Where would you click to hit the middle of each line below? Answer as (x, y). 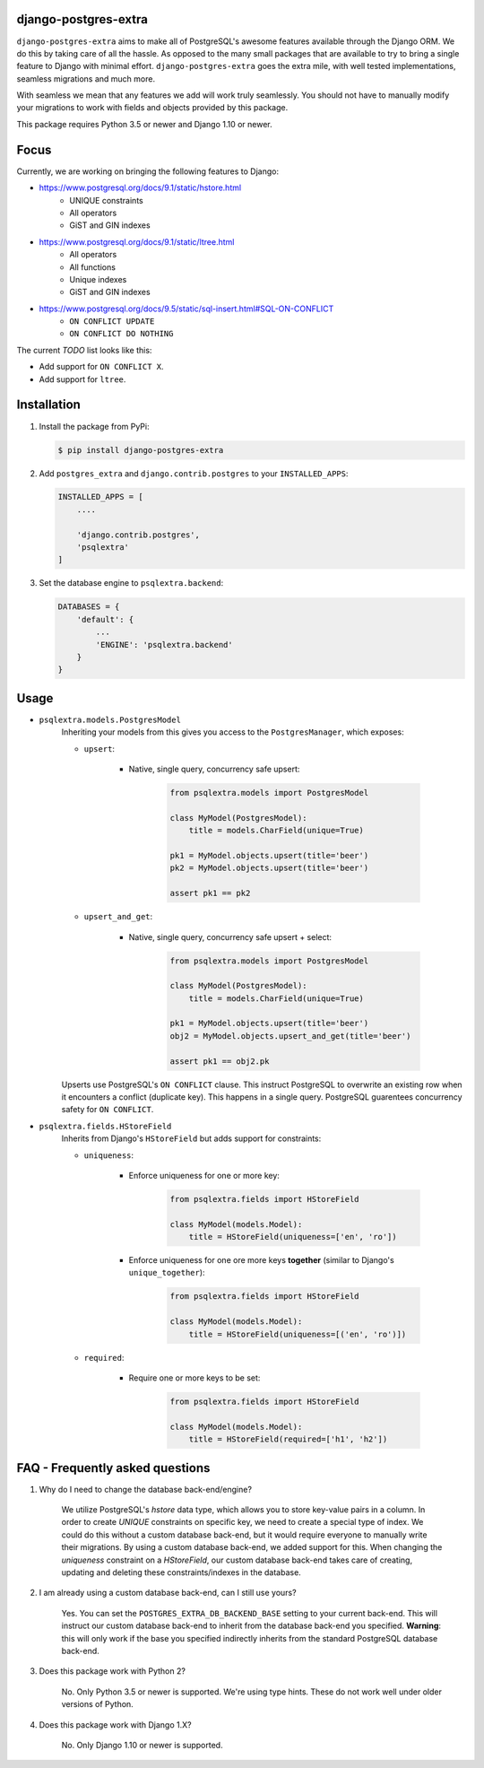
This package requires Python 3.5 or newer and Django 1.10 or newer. (144, 124)
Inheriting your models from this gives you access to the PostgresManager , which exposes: (233, 732)
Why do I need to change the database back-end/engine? (146, 1489)
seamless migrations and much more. (86, 78)
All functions (93, 267)
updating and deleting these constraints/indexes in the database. (181, 1572)
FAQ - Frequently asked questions (113, 1468)
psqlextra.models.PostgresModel (110, 719)
